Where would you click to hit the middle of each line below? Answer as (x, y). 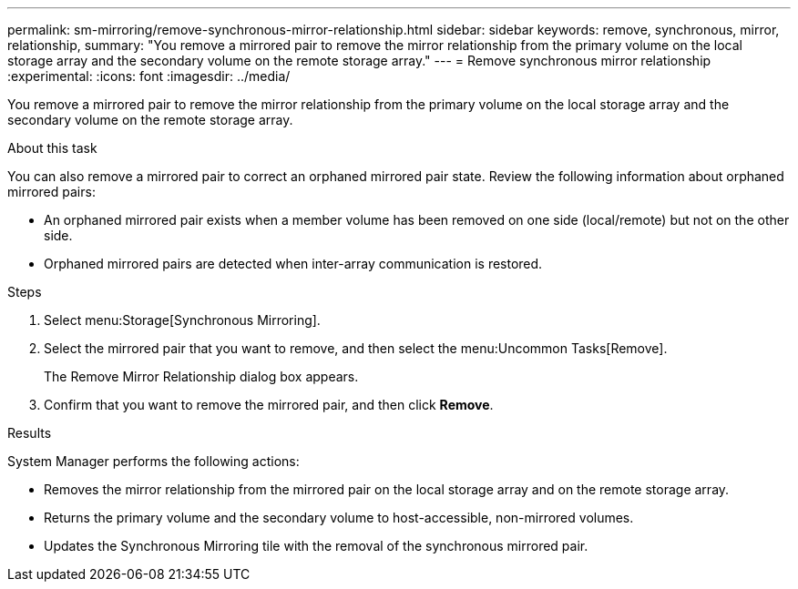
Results (30, 433)
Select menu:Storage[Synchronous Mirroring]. (182, 320)
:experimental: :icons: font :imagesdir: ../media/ (149, 76)
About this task (52, 148)
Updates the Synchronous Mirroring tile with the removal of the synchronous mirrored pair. (316, 546)
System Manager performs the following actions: (153, 461)
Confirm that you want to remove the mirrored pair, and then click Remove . (269, 405)
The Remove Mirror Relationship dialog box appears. (201, 376)
